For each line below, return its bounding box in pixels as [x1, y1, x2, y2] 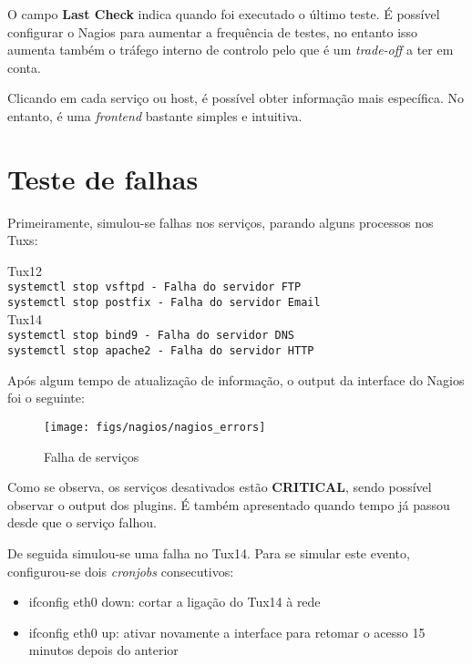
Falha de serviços [44, 446, 139, 465]
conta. [7, 57, 41, 77]
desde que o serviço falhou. [7, 513, 157, 532]
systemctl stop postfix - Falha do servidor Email [7, 296, 321, 310]
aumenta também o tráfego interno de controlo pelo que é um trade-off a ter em [7, 40, 454, 59]
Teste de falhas [7, 159, 199, 197]
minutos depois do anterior [28, 640, 179, 660]
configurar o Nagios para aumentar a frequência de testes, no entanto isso [7, 22, 418, 41]
